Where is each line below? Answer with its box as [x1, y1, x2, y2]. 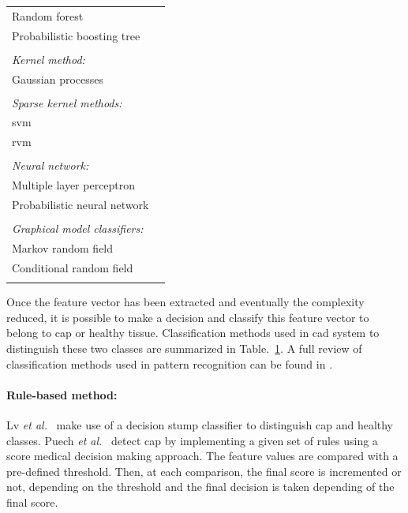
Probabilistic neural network [12, 197, 149, 213]
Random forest [12, 7, 84, 24]
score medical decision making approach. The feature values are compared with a [6, 447, 399, 464]
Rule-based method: [6, 386, 118, 403]
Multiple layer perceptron [12, 177, 136, 193]
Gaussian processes [12, 70, 104, 87]
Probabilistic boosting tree [12, 27, 140, 43]
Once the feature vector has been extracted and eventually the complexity [6, 294, 365, 310]
